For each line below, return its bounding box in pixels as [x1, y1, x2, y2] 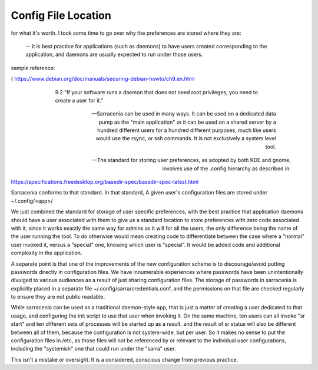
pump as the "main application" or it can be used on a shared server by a [98, 118, 276, 125]
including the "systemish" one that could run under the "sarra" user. [11, 345, 176, 352]
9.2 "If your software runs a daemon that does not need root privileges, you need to [55, 88, 259, 95]
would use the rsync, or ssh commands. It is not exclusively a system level [95, 135, 276, 142]
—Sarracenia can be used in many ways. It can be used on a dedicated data [91, 110, 276, 117]
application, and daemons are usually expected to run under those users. [25, 51, 203, 58]
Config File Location [11, 9, 111, 22]
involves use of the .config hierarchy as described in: [162, 165, 291, 172]
